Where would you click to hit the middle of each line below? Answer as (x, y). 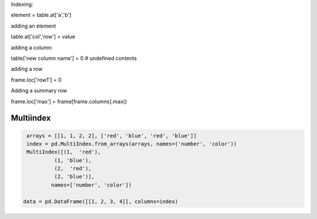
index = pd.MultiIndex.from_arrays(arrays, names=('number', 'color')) (132, 144)
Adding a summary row (39, 90)
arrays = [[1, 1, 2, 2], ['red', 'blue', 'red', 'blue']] (112, 136)
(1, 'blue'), (73, 160)
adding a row (27, 69)
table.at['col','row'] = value (43, 37)
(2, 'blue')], (74, 177)
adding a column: (32, 48)
